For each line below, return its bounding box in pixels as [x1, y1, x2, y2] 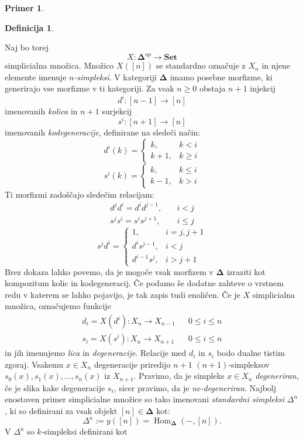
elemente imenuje [5, 70, 67, 83]
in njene [261, 59, 291, 72]
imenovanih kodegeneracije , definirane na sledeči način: [5, 126, 201, 138]
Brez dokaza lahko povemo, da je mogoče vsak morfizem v [5, 265, 214, 277]
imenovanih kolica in [5, 104, 78, 117]
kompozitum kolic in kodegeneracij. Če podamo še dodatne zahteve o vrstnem [5, 277, 284, 289]
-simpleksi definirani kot [41, 425, 128, 437]
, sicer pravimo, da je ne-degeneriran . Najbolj [113, 381, 277, 393]
